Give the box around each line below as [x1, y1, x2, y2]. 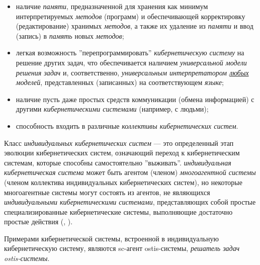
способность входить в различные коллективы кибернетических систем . [16, 120, 238, 131]
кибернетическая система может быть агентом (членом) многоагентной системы [4, 167, 256, 178]
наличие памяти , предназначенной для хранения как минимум [16, 1, 208, 11]
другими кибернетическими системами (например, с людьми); [16, 104, 209, 114]
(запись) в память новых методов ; [16, 30, 124, 41]
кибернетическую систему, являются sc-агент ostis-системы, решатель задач [4, 243, 240, 253]
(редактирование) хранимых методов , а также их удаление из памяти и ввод [16, 21, 253, 31]
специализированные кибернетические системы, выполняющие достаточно [4, 206, 233, 217]
